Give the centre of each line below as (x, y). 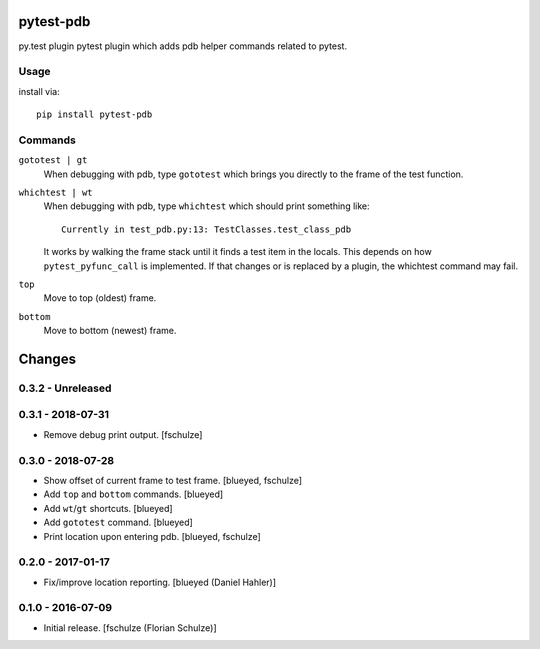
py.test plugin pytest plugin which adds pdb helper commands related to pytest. (183, 46)
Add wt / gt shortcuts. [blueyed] (108, 508)
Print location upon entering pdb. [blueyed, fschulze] (152, 536)
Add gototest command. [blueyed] (118, 522)
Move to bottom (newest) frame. (110, 331)
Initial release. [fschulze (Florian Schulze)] (130, 627)
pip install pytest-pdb (94, 114)
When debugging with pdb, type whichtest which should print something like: (206, 206)
